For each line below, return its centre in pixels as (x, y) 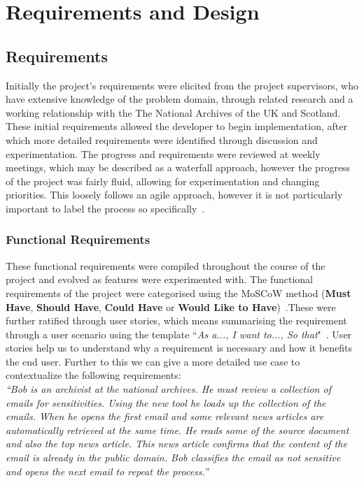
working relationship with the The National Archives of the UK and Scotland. (173, 112)
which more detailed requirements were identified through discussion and (162, 139)
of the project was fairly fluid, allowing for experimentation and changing (163, 181)
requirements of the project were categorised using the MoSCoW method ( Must (178, 293)
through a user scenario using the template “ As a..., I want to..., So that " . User (179, 334)
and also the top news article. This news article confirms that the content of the (176, 444)
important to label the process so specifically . (105, 208)
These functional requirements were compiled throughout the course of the (166, 265)
